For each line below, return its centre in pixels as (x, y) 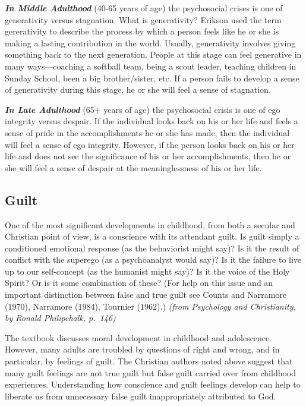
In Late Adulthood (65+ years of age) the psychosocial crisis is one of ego (143, 109)
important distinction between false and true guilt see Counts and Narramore (146, 295)
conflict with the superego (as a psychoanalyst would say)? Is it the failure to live (153, 259)
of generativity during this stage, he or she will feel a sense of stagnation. (138, 89)
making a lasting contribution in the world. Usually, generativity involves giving (150, 43)
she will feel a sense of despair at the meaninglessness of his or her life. (133, 167)
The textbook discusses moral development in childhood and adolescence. (138, 337)
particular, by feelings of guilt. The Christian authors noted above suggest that (149, 361)
